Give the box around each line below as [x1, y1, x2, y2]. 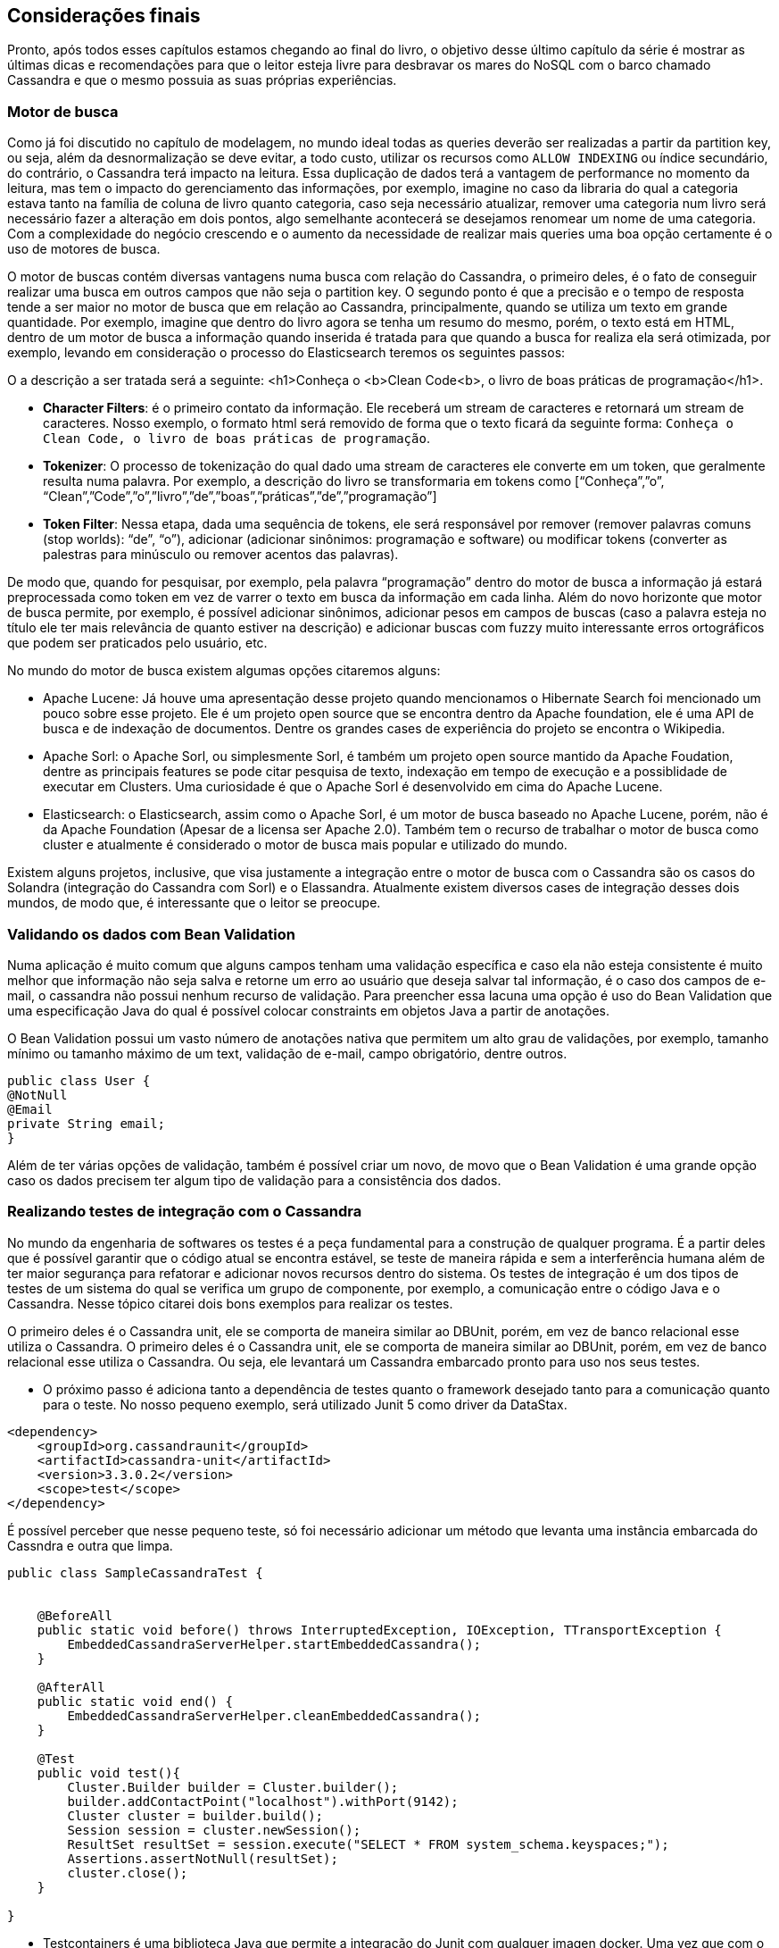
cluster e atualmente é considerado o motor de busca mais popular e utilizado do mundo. [43, 837, 568, 853]
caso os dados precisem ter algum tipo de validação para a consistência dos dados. [7, 1172, 501, 1188]
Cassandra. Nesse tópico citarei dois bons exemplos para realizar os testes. [7, 1295, 453, 1311]
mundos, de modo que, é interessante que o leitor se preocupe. [7, 895, 381, 911]
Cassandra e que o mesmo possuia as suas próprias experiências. [7, 72, 397, 88]
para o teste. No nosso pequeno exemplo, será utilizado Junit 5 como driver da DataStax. [43, 1396, 568, 1412]
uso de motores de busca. [7, 241, 161, 257]
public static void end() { [37, 1693, 233, 1709]
